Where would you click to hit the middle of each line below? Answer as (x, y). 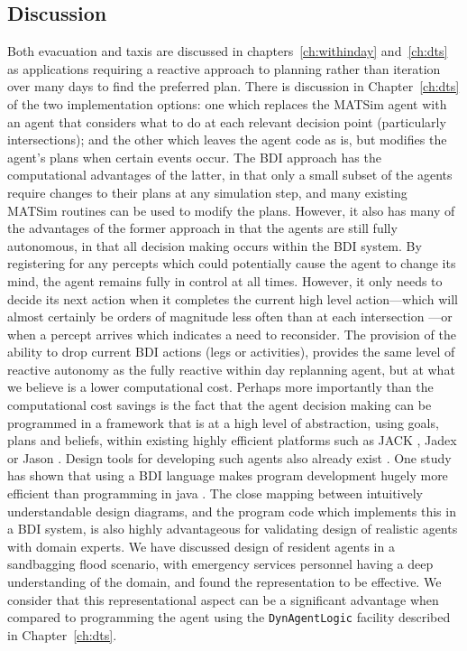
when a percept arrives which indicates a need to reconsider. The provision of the (232, 334)
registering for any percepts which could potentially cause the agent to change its (232, 263)
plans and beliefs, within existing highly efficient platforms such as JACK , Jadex (232, 440)
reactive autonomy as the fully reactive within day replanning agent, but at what (231, 369)
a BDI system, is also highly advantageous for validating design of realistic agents (233, 529)
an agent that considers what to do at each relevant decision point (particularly (227, 121)
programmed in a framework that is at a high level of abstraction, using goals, (223, 422)
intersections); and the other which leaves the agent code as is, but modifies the (227, 139)
